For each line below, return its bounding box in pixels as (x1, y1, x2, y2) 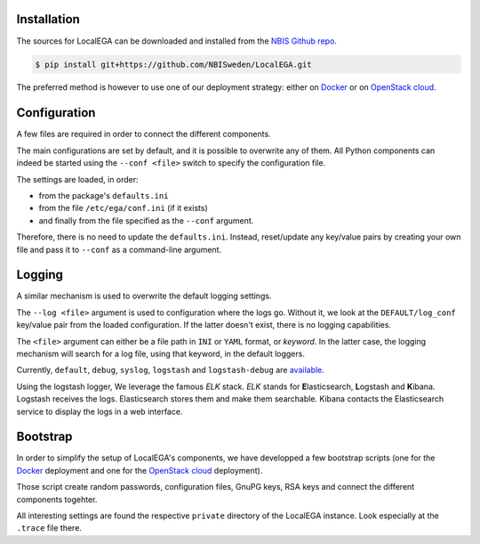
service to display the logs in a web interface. (16, 406, 183, 417)
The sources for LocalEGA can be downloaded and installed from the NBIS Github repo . (16, 36, 338, 46)
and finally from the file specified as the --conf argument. (38, 215, 254, 226)
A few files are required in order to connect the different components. (16, 129, 271, 140)
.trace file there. (16, 523, 82, 533)
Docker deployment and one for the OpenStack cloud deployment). (16, 465, 263, 475)
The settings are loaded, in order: (16, 174, 139, 184)
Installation (16, 12, 80, 27)
